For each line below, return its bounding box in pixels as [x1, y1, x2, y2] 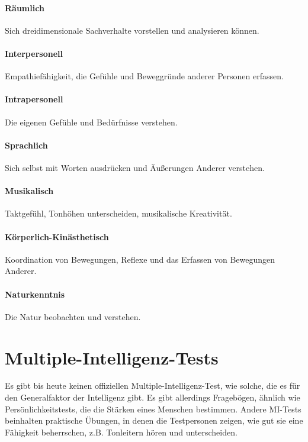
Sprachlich [5, 138, 48, 151]
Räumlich [5, 1, 44, 14]
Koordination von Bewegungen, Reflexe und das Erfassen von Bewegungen [5, 253, 275, 265]
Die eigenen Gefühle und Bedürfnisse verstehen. [5, 115, 178, 128]
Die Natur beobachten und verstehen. [5, 310, 141, 322]
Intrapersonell [5, 93, 63, 105]
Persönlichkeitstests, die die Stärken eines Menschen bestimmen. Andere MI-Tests [5, 402, 301, 415]
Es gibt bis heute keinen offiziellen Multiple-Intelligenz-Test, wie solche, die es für [5, 379, 300, 392]
